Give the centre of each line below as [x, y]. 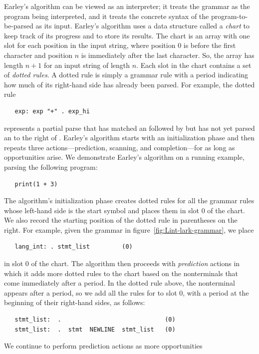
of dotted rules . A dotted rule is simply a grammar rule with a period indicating [126, 75]
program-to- [229, 16]
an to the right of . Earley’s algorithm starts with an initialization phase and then [129, 138]
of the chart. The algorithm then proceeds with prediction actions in [135, 263]
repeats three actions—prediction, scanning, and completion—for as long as [120, 147]
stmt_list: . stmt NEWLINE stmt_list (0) [95, 329]
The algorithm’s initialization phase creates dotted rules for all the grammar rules [129, 200]
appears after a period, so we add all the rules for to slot [91, 292]
